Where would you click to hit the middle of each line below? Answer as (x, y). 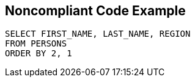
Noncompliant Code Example (95, 11)
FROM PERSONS (36, 44)
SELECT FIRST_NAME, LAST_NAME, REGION (98, 34)
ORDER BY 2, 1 (39, 54)
